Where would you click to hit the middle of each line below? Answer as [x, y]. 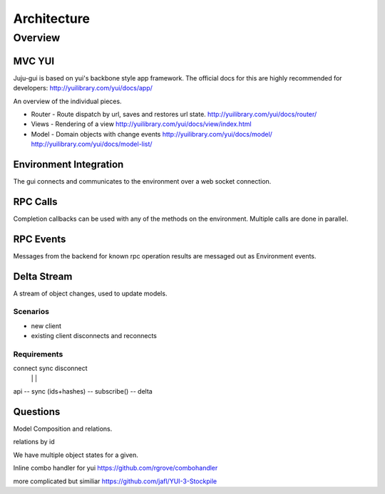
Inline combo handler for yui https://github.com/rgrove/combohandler [115, 468]
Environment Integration [68, 164]
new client [46, 326]
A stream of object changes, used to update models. [90, 293]
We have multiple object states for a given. [76, 455]
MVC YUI [34, 61]
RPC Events [40, 239]
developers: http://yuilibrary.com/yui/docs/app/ [83, 88]
